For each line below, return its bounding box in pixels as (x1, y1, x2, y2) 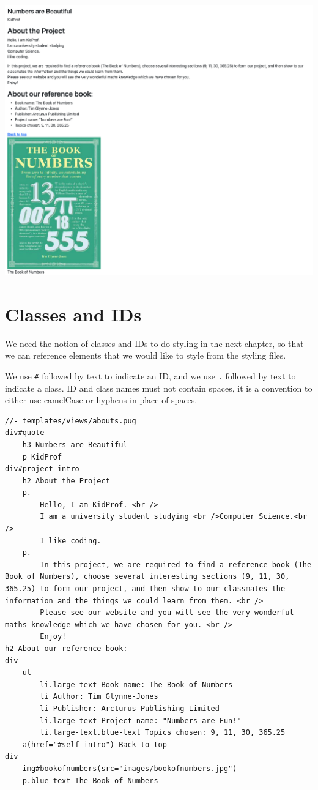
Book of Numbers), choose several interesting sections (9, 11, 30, (5, 572, 290, 581)
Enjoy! (40, 632, 67, 641)
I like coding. (40, 536, 102, 545)
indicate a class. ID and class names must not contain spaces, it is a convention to (5, 381, 312, 394)
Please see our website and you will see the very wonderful (40, 608, 294, 617)
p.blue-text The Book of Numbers (22, 776, 158, 785)
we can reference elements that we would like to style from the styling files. (5, 349, 286, 362)
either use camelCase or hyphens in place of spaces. (5, 393, 198, 406)
